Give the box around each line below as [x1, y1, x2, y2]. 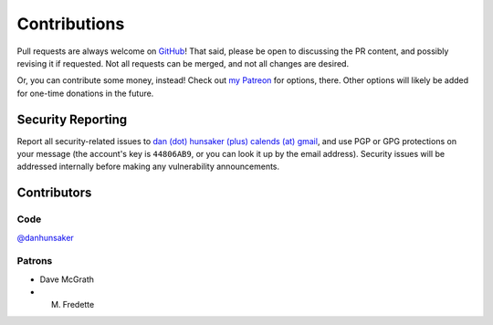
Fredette [62, 299, 95, 310]
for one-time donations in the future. [16, 88, 154, 99]
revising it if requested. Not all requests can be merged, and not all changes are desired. [16, 58, 350, 68]
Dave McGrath [39, 274, 95, 285]
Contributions [16, 14, 125, 34]
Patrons [16, 255, 53, 267]
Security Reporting [16, 111, 128, 127]
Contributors [16, 185, 92, 201]
